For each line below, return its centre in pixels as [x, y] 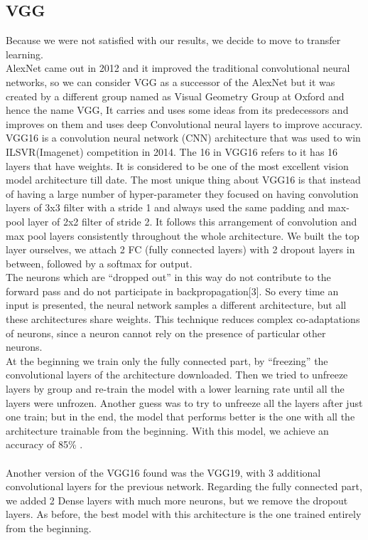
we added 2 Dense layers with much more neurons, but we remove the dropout [177, 500]
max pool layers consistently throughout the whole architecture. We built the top [183, 235]
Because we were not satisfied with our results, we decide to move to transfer [173, 40]
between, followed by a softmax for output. [99, 263]
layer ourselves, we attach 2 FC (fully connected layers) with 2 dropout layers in [180, 249]
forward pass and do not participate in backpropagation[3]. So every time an [172, 291]
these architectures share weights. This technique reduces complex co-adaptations [183, 319]
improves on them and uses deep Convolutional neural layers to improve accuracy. [184, 123]
